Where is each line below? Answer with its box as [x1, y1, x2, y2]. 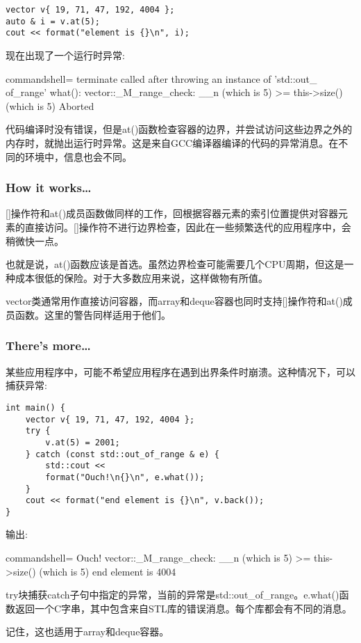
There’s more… [6, 337, 91, 354]
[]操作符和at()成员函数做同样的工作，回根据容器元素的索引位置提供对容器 [6, 206, 339, 221]
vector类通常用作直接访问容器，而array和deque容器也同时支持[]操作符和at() [6, 294, 343, 308]
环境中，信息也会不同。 [24, 149, 132, 164]
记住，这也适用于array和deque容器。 [6, 624, 169, 639]
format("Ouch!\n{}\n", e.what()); [45, 472, 205, 482]
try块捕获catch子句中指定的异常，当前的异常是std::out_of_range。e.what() [6, 587, 339, 602]
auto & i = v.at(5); [6, 16, 101, 26]
